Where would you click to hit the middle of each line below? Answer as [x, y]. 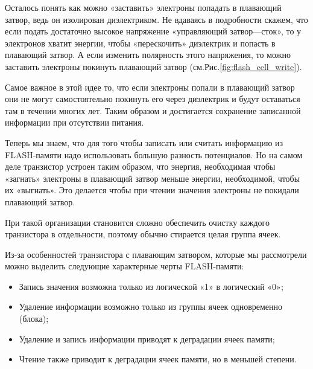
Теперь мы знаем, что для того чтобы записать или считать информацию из [144, 142]
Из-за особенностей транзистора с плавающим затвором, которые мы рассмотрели [156, 254]
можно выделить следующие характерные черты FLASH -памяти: [125, 266]
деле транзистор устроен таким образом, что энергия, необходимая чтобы [140, 166]
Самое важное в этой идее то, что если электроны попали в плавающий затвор [150, 87]
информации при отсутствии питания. [74, 122]
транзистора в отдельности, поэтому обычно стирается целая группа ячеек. [143, 234]
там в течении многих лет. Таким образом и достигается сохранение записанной [153, 110]
